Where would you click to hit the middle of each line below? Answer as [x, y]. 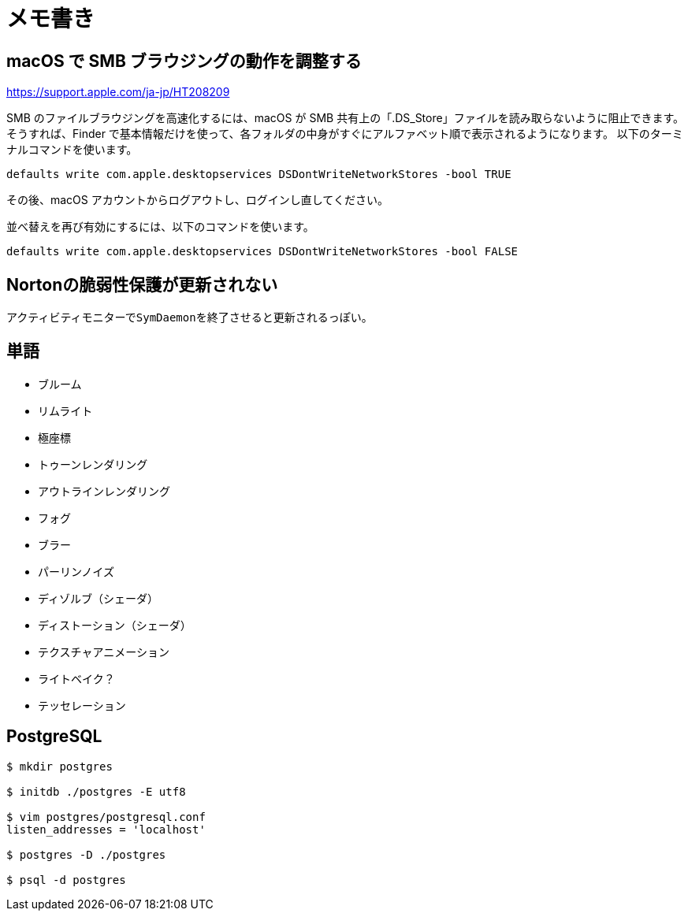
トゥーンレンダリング [93, 464]
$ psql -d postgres [66, 880]
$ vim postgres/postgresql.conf [106, 817]
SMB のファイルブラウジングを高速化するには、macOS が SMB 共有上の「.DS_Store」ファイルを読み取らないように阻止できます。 [345, 118]
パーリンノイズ [76, 571]
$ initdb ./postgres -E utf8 [96, 791]
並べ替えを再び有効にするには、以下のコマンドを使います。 [160, 227]
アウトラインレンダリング [104, 491]
